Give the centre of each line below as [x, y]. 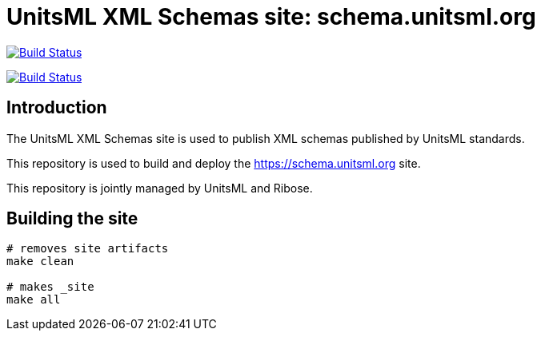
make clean [40, 262]
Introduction [57, 108]
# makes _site [50, 287]
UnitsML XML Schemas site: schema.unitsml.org [271, 17]
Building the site [72, 219]
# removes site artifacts [88, 249]
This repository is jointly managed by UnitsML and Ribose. [160, 188]
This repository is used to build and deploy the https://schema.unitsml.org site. [214, 163]
